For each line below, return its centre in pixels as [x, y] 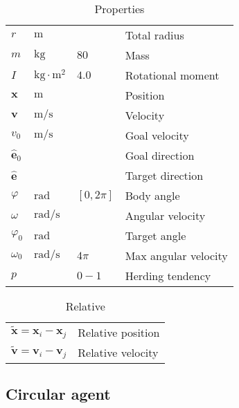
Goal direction [160, 155]
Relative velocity [118, 352]
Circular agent [58, 394]
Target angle [156, 235]
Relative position [119, 332]
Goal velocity [157, 135]
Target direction [164, 175]
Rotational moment [172, 75]
